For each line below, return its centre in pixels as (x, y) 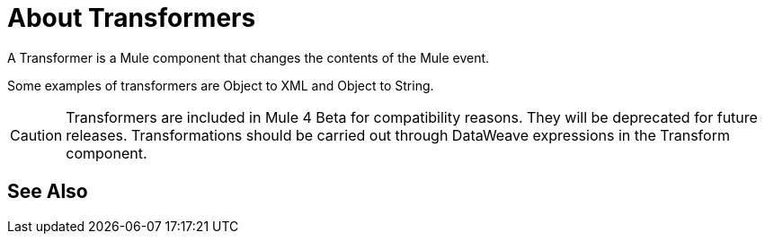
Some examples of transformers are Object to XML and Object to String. (221, 85)
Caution (36, 135)
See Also (48, 192)
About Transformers (132, 18)
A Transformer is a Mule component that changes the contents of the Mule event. (249, 57)
